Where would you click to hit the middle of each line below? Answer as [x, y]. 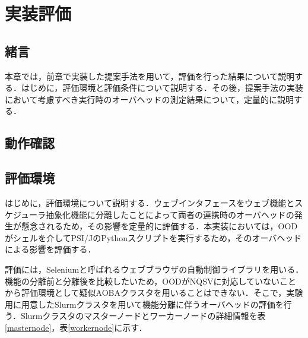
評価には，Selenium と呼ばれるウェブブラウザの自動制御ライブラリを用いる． [154, 269]
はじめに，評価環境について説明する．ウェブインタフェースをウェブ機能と [150, 202]
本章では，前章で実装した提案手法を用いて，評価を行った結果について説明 [150, 76]
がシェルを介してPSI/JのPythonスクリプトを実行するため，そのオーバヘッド [153, 237]
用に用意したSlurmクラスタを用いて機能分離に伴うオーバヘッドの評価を [144, 304]
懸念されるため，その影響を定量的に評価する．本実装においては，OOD [159, 226]
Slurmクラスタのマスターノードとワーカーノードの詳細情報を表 [143, 316]
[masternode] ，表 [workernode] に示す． [76, 327]
